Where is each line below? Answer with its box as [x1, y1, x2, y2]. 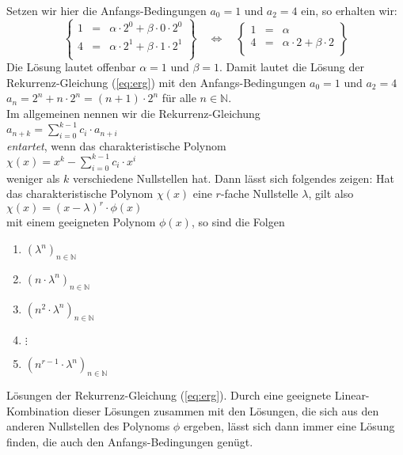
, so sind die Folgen [191, 214, 285, 230]
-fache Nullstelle [220, 185, 298, 202]
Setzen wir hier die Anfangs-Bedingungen [6, 2, 207, 18]
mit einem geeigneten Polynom [6, 214, 156, 230]
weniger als [6, 169, 60, 186]
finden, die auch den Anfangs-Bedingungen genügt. [6, 434, 253, 449]
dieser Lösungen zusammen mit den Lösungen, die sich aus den [73, 402, 379, 419]
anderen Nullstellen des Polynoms [6, 418, 170, 434]
